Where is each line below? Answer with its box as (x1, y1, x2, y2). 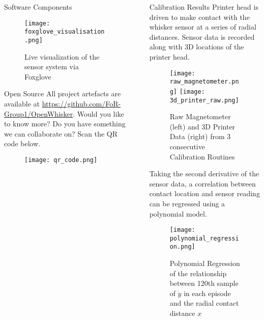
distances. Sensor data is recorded (149, 31, 255, 42)
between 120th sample (169, 278, 239, 288)
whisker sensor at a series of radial (149, 21, 256, 32)
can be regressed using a (149, 198, 225, 208)
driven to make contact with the (149, 11, 250, 22)
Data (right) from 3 (169, 131, 231, 142)
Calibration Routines (169, 151, 235, 162)
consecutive (169, 141, 205, 151)
